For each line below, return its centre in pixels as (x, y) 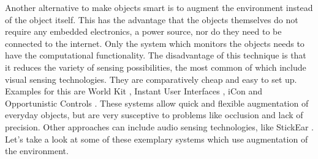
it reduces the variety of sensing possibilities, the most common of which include (156, 67)
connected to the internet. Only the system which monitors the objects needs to (155, 43)
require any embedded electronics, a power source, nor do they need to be (143, 31)
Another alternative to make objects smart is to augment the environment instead (159, 7)
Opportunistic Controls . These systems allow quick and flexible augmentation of (157, 103)
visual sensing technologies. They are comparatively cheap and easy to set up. (151, 79)
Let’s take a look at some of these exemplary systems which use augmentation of (157, 139)
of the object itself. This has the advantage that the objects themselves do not (152, 19)
